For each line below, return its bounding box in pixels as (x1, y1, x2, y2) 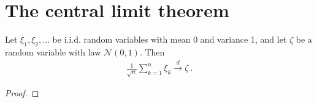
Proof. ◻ (5, 87, 39, 99)
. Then (139, 45, 165, 58)
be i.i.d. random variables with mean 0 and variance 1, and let (52, 33, 287, 46)
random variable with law (5, 45, 101, 58)
